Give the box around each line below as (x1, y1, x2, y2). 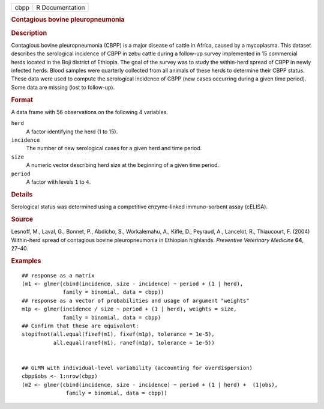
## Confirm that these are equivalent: (22, 322, 139, 329)
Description (11, 29, 47, 37)
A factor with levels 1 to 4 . (26, 178, 91, 186)
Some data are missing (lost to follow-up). (11, 83, 115, 91)
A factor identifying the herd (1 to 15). (26, 128, 118, 135)
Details (11, 190, 33, 198)
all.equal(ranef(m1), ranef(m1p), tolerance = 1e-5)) (53, 339, 215, 346)
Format (11, 95, 33, 104)
